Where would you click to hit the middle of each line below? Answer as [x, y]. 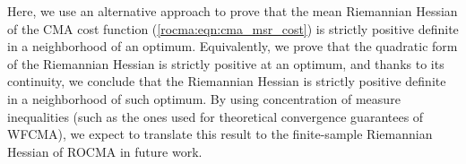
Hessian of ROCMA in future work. [105, 151]
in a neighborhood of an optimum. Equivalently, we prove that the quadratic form [233, 46]
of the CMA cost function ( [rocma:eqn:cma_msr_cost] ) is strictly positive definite [233, 28]
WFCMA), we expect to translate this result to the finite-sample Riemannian [220, 134]
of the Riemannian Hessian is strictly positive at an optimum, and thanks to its [226, 63]
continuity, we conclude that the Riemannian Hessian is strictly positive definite [227, 81]
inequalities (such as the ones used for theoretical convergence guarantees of [216, 116]
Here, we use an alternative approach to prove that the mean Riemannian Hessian [233, 11]
